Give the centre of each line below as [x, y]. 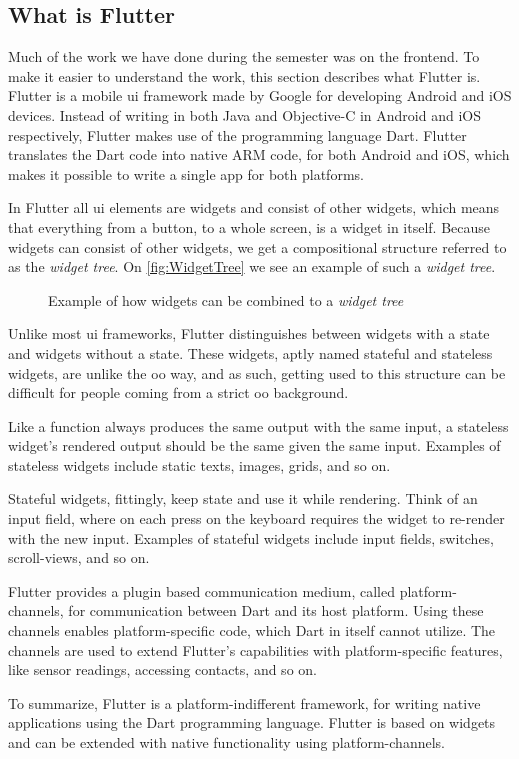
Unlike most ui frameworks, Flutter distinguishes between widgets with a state [249, 333]
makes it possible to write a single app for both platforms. [186, 173]
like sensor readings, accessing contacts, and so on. [162, 669]
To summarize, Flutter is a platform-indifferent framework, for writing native [244, 702]
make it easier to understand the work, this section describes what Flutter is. [244, 75]
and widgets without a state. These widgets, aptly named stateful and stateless [250, 352]
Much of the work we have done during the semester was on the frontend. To [244, 56]
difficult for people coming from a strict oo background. [178, 392]
